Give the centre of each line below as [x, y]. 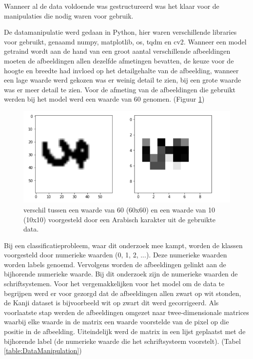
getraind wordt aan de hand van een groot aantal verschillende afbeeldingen [117, 51]
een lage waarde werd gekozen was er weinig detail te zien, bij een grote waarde [123, 80]
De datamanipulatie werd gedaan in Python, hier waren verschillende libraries [120, 32]
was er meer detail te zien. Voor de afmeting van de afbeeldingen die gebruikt [120, 89]
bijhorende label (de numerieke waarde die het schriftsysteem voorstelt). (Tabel [122, 341]
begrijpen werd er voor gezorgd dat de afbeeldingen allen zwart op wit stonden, [123, 293]
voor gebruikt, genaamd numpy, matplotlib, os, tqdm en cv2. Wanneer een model [125, 41]
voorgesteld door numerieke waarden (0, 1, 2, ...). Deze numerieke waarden [116, 255]
